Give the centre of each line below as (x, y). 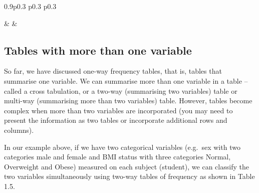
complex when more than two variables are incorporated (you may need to (118, 110)
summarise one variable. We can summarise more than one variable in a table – (126, 80)
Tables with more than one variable (98, 50)
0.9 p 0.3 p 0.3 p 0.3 (30, 6)
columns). (19, 130)
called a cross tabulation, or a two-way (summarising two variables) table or (121, 90)
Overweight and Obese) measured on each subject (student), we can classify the (126, 166)
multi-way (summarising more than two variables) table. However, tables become (128, 101)
